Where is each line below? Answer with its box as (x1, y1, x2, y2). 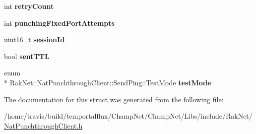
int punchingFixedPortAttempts (4, 17, 115, 28)
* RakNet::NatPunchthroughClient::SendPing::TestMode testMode (4, 77, 211, 87)
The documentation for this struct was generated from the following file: (4, 94, 224, 104)
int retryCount (4, 1, 54, 11)
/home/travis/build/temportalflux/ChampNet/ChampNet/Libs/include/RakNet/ (4, 111, 253, 121)
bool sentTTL (4, 51, 50, 61)
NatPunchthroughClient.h (4, 120, 83, 131)
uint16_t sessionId (4, 34, 65, 45)
